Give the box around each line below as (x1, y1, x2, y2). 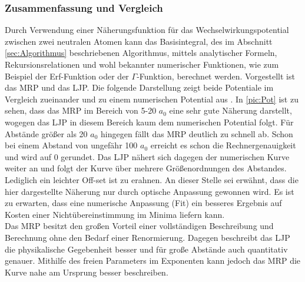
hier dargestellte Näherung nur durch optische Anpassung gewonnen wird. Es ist (5, 185, 294, 197)
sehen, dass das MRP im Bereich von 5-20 (5, 104, 157, 117)
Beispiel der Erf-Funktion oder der (5, 69, 129, 82)
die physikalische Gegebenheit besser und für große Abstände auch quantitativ (5, 243, 288, 255)
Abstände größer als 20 (5, 127, 88, 140)
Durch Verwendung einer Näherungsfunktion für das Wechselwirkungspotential (5, 24, 289, 36)
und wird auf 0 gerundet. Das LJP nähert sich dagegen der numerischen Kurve (5, 150, 290, 162)
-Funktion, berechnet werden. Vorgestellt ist (137, 69, 295, 82)
